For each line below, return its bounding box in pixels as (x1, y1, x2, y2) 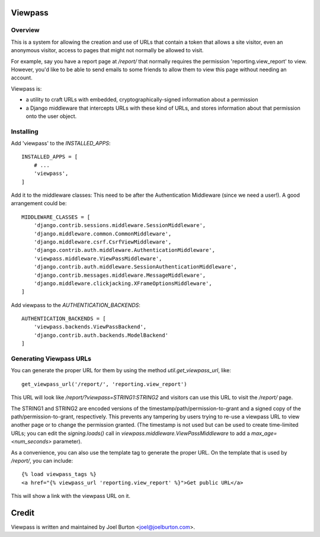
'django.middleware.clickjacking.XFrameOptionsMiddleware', (33, 280, 213, 287)
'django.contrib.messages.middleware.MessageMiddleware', (33, 271, 206, 279)
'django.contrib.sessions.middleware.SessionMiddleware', (33, 222, 206, 229)
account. (11, 74, 33, 81)
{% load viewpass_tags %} (21, 471, 97, 478)
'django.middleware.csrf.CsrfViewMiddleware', (33, 238, 172, 245)
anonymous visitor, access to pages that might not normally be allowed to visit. (11, 47, 204, 54)
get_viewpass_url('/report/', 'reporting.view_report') (21, 381, 187, 388)
